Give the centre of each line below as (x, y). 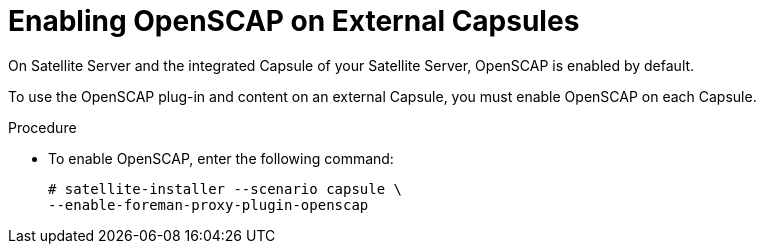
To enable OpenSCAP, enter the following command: (221, 158)
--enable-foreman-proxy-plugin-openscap (208, 204)
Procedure (42, 127)
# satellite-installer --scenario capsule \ (225, 188)
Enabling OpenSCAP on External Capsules (294, 21)
